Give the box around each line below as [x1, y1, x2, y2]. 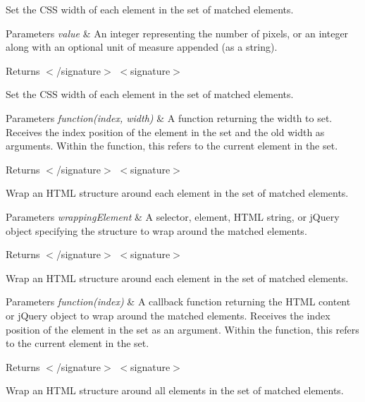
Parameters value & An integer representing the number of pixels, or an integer [6, 25, 349, 40]
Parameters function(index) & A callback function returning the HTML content [6, 294, 351, 309]
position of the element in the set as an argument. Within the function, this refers [6, 322, 359, 336]
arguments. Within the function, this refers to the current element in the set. [6, 138, 338, 153]
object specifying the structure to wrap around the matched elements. [6, 223, 307, 238]
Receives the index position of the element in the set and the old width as [6, 124, 325, 139]
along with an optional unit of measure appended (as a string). [6, 39, 278, 54]
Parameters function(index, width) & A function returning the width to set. [6, 110, 333, 125]
